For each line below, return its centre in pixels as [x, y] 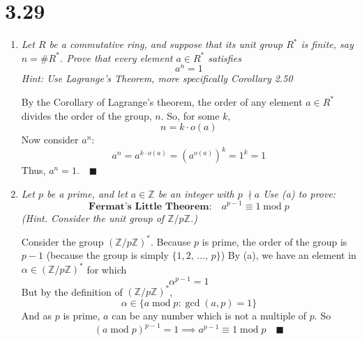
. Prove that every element [116, 57]
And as [37, 316]
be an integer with [196, 193]
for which [107, 269]
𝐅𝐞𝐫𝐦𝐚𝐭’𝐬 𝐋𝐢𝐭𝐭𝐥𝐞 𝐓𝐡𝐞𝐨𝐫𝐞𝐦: [150, 206]
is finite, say [327, 44]
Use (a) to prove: [300, 193]
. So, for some [190, 115]
